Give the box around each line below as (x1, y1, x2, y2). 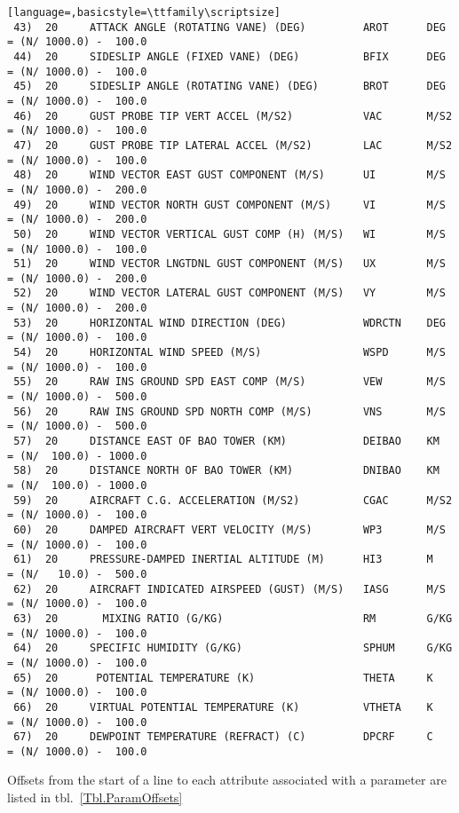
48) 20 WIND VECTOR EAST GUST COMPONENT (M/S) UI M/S (13, 169, 446, 182)
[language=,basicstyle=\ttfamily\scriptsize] (7, 6, 281, 19)
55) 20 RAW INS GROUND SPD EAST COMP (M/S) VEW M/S (13, 375, 446, 389)
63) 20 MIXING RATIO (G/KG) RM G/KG (13, 612, 453, 625)
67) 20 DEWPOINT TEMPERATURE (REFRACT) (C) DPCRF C (13, 730, 433, 744)
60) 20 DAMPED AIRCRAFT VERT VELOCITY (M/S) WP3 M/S (13, 523, 446, 536)
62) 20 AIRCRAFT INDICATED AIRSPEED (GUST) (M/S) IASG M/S (13, 582, 446, 596)
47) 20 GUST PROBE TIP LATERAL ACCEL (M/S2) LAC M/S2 (13, 138, 453, 152)
